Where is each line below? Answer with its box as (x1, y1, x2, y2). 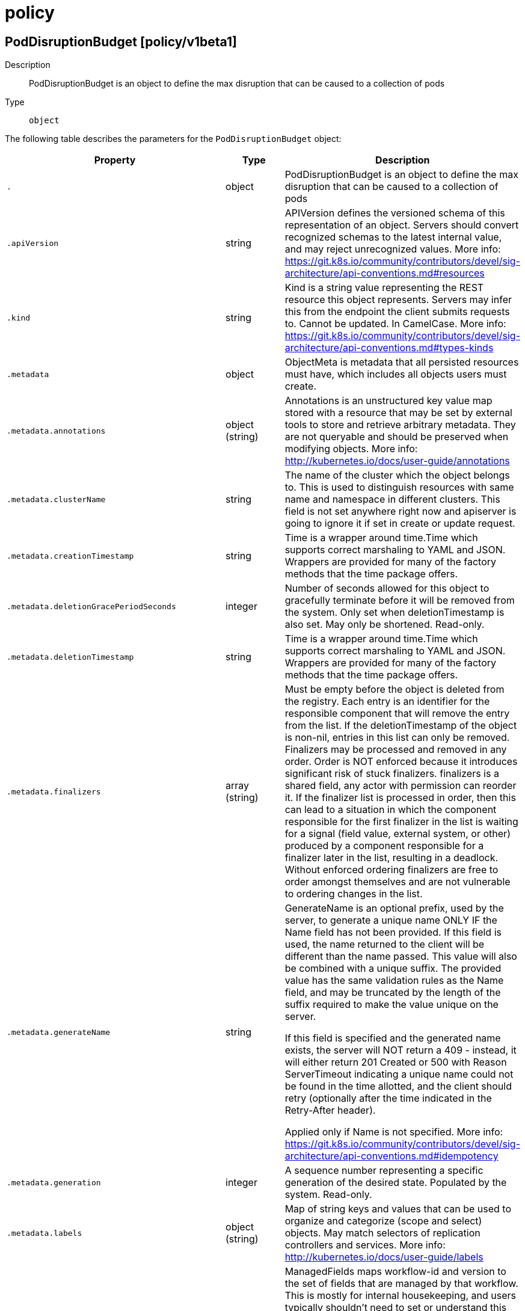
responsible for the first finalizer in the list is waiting (284, 815, 518, 828)
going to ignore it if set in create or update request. (284, 517, 515, 530)
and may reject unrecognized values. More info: (284, 243, 501, 256)
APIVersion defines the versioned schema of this (284, 207, 505, 220)
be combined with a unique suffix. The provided (284, 962, 502, 975)
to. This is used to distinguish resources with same (284, 481, 514, 494)
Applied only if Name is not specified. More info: (284, 1126, 503, 1138)
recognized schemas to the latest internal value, (284, 231, 502, 244)
